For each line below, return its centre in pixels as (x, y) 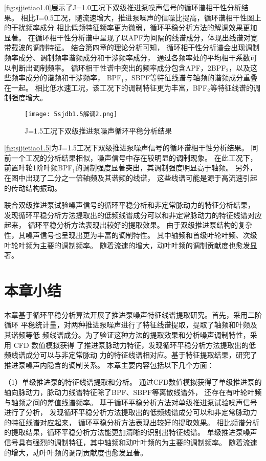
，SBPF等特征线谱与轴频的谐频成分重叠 (191, 78)
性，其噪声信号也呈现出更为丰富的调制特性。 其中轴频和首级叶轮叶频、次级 (131, 235)
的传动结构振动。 (33, 188)
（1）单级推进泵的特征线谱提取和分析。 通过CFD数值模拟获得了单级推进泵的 (133, 382)
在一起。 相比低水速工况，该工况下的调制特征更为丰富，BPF (106, 87)
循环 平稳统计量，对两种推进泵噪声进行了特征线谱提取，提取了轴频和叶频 (127, 325)
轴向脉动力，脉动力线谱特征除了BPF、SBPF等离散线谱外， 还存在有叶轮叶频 (133, 392)
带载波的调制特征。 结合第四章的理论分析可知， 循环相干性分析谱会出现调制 (132, 47)
